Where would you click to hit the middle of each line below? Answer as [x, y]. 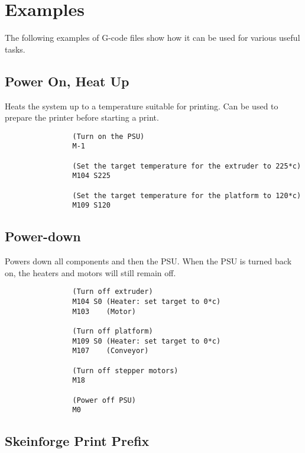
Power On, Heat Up [67, 81]
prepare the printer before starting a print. [82, 117]
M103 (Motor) [104, 311]
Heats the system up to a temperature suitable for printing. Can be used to [142, 106]
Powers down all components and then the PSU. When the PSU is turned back [148, 261]
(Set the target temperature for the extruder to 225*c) [187, 166]
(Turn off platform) [113, 331]
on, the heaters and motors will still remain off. [90, 272]
